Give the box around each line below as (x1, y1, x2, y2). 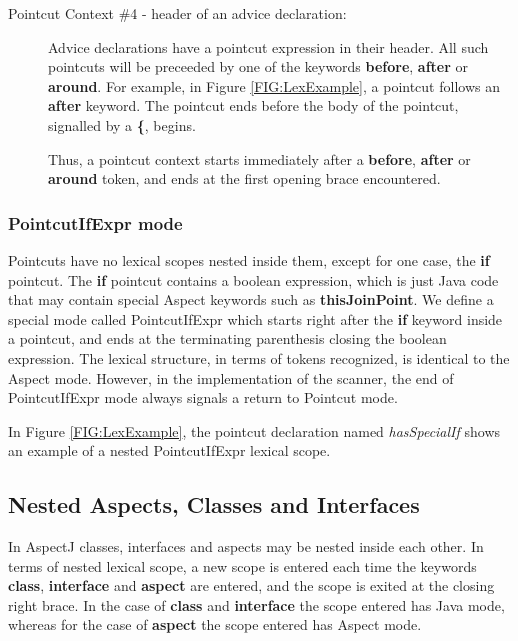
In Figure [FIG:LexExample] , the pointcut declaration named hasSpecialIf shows (8, 420, 501, 441)
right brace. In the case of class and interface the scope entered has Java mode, (8, 594, 505, 615)
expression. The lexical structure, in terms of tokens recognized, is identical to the (8, 347, 510, 368)
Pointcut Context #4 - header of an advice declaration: (8, 3, 347, 23)
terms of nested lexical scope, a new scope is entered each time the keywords (8, 555, 477, 576)
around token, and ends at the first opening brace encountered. (48, 168, 441, 189)
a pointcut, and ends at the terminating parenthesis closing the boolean (8, 328, 447, 349)
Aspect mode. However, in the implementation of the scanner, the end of (8, 367, 454, 388)
